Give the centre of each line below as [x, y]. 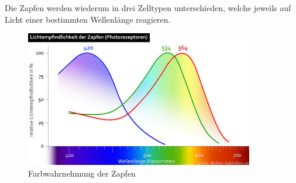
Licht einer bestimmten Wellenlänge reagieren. [88, 19]
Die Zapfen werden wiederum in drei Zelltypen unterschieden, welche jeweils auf [148, 8]
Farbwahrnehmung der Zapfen [82, 173]
